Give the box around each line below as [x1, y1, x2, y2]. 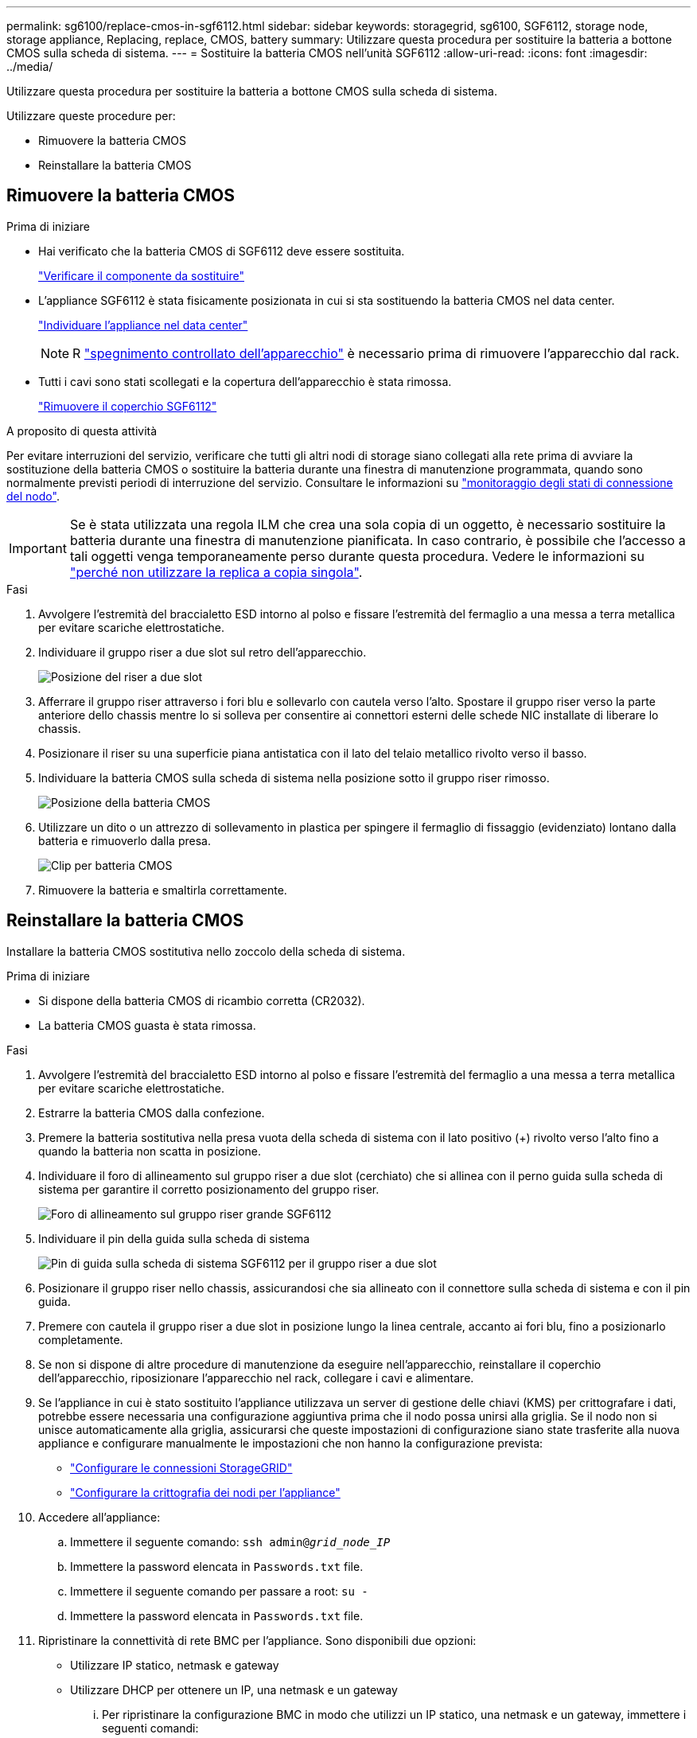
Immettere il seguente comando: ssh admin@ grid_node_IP [70, 1534, 391, 1549]
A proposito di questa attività [6, 423, 158, 438]
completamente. [38, 1332, 123, 1346]
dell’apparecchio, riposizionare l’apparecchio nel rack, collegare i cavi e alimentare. [38, 1370, 474, 1385]
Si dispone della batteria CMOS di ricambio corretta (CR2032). [38, 993, 365, 1007]
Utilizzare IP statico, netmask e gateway [70, 1658, 279, 1672]
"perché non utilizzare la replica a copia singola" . [69, 563, 363, 580]
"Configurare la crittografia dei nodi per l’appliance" [70, 1485, 341, 1499]
